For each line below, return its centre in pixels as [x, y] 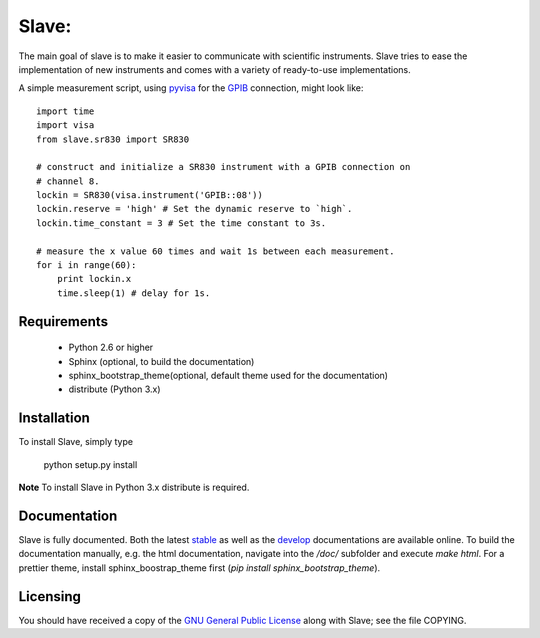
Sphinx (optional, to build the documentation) [161, 361]
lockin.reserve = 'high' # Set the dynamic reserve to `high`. [194, 209]
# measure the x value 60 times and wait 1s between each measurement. [215, 251]
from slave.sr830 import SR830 [113, 139]
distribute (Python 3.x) [114, 389]
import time [65, 111]
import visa [65, 125]
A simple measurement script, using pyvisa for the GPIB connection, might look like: [191, 88]
